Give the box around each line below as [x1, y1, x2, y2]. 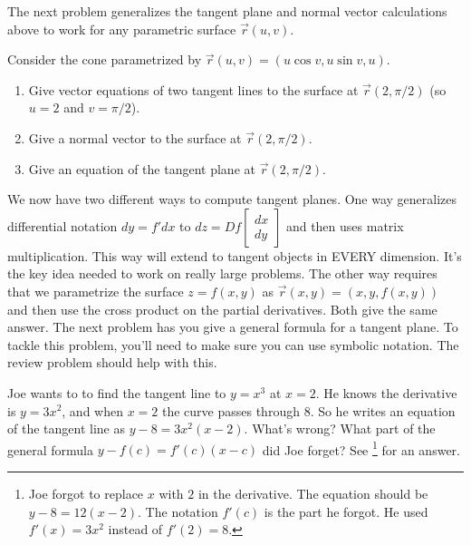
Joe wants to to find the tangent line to [7, 383, 226, 402]
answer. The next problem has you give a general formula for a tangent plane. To [7, 317, 458, 336]
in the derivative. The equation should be [197, 483, 428, 502]
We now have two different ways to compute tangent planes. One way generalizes [7, 190, 457, 209]
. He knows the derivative [315, 383, 457, 402]
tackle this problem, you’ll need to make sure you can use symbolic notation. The [7, 335, 459, 354]
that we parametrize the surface [7, 281, 184, 300]
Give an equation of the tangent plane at [28, 159, 255, 178]
